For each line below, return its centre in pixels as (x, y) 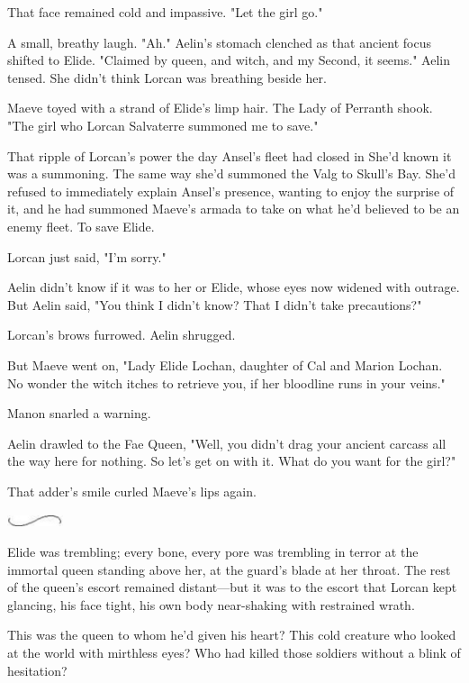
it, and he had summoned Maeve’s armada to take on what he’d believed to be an (234, 209)
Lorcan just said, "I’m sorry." (87, 256)
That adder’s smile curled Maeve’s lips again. (132, 491)
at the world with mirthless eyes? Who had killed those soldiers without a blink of (234, 653)
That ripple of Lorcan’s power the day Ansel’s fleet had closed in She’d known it (230, 155)
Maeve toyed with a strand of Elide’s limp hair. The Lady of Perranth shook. (220, 108)
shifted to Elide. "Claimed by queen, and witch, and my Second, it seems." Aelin (229, 60)
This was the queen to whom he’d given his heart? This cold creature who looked (232, 635)
